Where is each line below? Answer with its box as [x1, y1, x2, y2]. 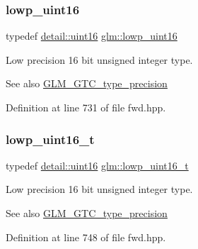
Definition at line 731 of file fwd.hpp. [6, 100, 166, 114]
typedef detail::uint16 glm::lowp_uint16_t [6, 157, 189, 172]
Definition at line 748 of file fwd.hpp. [6, 229, 166, 244]
